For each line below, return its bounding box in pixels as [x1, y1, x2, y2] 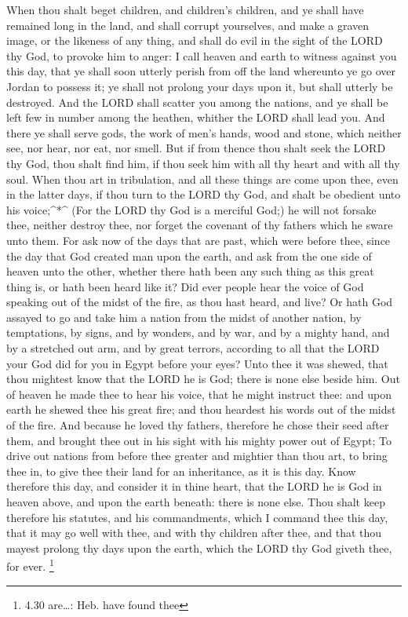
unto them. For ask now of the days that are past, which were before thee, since [6, 232, 391, 248]
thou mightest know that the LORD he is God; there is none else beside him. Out [6, 371, 400, 387]
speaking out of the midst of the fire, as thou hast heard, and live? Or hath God [6, 294, 393, 310]
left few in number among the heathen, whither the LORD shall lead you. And [6, 109, 385, 126]
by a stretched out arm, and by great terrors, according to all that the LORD [6, 340, 380, 356]
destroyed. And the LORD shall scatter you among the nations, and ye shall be [6, 93, 388, 110]
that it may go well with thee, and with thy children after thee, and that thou [6, 524, 382, 541]
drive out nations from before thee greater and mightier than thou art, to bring [6, 447, 388, 464]
